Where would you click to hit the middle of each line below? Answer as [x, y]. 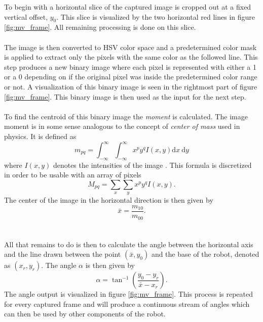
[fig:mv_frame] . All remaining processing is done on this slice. [100, 27]
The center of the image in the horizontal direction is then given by [109, 200]
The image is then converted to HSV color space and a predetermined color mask [130, 47]
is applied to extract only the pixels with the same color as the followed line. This [131, 57]
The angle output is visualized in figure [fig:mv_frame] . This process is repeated [129, 294]
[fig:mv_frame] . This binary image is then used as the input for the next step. [125, 96]
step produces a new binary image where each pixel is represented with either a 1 [130, 66]
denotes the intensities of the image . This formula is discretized [152, 165]
